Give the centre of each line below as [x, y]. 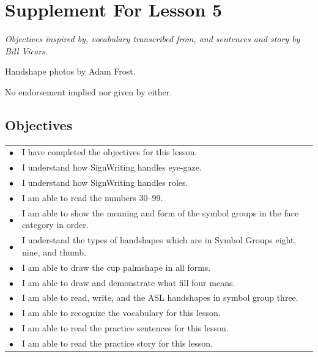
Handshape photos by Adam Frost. [70, 71]
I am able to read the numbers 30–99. [93, 197]
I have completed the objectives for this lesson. [110, 152]
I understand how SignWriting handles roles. [105, 182]
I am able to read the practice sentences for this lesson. [125, 328]
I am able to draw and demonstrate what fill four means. [129, 282]
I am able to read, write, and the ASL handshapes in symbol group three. [160, 297]
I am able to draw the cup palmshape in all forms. [116, 267]
